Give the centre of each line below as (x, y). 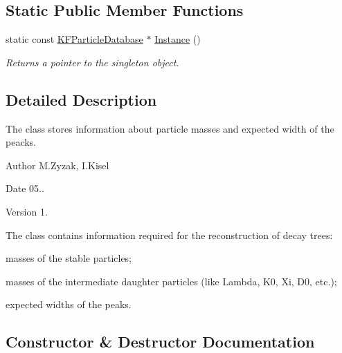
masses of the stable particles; (69, 258)
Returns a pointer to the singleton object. (92, 62)
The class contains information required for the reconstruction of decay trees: (169, 235)
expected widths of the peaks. (69, 304)
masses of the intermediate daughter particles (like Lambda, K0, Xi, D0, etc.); (171, 281)
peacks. (21, 142)
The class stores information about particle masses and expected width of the (170, 128)
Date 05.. (25, 188)
